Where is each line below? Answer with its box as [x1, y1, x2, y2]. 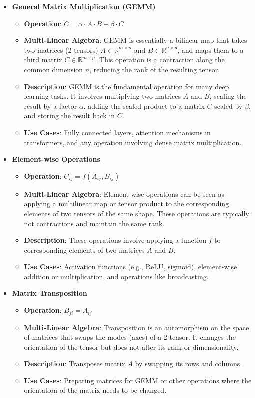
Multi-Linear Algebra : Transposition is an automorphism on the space [24, 322, 249, 332]
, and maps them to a [177, 44, 244, 55]
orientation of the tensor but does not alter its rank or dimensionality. [24, 341, 239, 352]
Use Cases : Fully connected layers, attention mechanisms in [24, 127, 211, 137]
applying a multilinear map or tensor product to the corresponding [24, 198, 229, 209]
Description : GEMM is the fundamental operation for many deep [24, 81, 229, 91]
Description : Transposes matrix [24, 358, 125, 369]
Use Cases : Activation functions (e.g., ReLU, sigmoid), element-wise [24, 261, 237, 272]
